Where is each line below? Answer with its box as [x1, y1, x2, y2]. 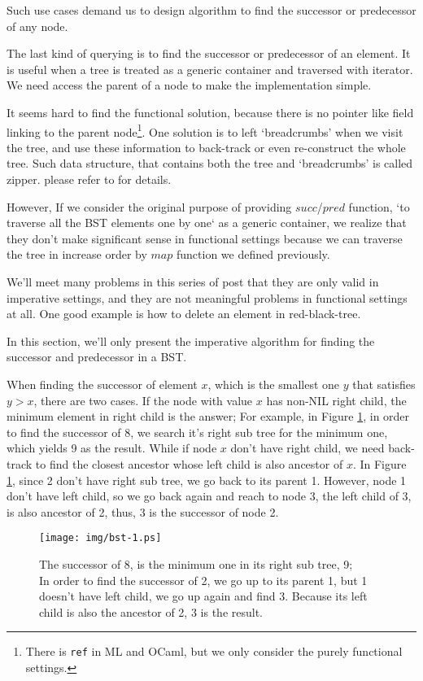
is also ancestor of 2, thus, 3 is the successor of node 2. [7, 503, 279, 520]
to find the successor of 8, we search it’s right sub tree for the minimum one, [7, 423, 388, 440]
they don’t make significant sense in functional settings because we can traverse [7, 229, 403, 247]
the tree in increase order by [7, 246, 147, 263]
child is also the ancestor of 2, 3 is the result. [39, 603, 263, 620]
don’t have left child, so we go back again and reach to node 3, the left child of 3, [7, 487, 412, 504]
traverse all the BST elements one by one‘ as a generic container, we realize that [7, 214, 407, 231]
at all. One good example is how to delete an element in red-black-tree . [7, 305, 361, 322]
